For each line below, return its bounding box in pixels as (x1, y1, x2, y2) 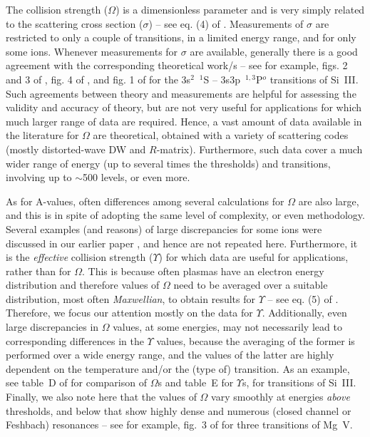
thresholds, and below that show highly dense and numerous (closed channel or (6, 403, 351, 418)
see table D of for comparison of (6, 375, 147, 390)
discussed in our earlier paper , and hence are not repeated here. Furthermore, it (6, 235, 358, 250)
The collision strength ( (6, 2, 108, 16)
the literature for (6, 128, 79, 143)
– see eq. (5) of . (267, 291, 339, 306)
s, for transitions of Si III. (242, 375, 356, 390)
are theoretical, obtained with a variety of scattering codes (93, 128, 349, 143)
